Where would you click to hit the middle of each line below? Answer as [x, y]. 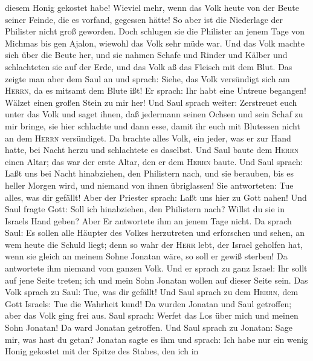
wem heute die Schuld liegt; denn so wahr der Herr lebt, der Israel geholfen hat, [154, 244]
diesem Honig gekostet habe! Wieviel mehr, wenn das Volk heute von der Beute [152, 7]
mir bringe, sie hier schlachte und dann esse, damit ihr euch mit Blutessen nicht [153, 125]
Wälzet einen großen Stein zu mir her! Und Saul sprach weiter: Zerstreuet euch [151, 102]
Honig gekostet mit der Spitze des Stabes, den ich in [102, 351]
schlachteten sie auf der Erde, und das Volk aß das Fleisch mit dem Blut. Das [149, 66]
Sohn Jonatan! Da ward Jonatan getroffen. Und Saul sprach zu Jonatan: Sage [149, 327]
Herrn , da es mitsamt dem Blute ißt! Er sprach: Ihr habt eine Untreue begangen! [156, 90]
